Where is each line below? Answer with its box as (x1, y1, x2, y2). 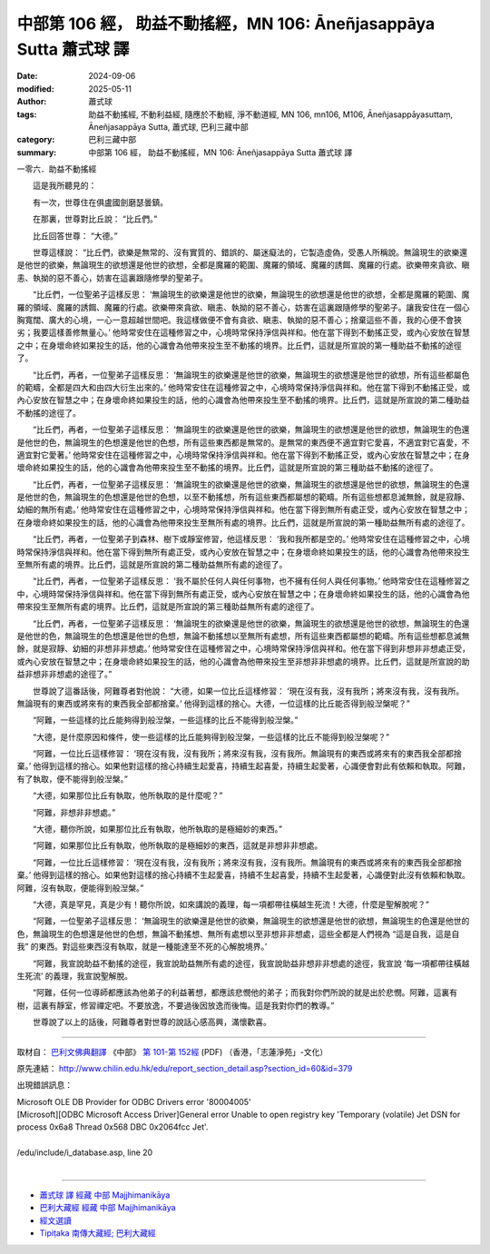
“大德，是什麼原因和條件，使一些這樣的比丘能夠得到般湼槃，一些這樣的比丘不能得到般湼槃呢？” (32, 731, 390, 742)
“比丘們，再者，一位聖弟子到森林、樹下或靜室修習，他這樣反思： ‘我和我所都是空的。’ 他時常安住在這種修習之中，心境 (32, 534, 471, 545)
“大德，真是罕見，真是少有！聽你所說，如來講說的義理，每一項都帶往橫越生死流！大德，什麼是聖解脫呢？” (32, 899, 430, 910)
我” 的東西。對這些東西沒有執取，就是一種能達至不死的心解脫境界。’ (16, 941, 268, 953)
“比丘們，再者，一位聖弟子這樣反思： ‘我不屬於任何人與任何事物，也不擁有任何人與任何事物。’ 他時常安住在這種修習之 (32, 576, 471, 587)
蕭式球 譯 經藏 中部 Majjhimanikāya (39, 1190, 171, 1200)
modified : (16, 83, 54, 94)
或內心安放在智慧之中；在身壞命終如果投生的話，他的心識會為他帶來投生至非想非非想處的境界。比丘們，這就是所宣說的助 (16, 656, 470, 666)
